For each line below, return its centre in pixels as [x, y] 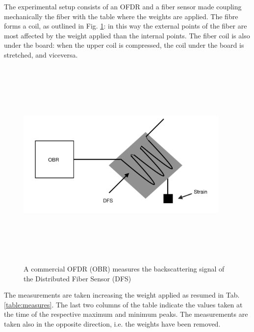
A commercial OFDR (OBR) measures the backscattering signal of [124, 269]
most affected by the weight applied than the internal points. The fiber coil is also [127, 35]
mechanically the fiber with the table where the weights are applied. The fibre [121, 16]
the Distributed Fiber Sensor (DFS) [77, 278]
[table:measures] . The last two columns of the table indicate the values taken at [123, 304]
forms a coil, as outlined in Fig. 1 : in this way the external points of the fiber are [126, 26]
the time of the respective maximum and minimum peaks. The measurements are [126, 314]
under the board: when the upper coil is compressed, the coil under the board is [124, 45]
